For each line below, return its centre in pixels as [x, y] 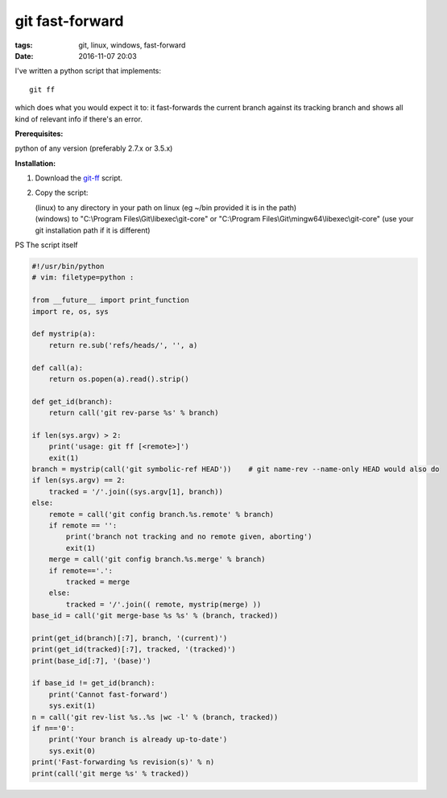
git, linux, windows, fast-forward [132, 45]
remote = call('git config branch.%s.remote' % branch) [161, 514]
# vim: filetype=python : [83, 277]
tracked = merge [98, 581]
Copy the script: [62, 192]
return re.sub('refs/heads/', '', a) [123, 345]
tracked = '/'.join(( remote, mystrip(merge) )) [163, 604]
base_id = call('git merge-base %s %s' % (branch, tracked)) [155, 616]
